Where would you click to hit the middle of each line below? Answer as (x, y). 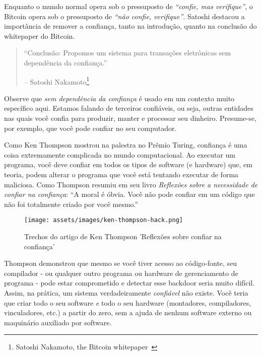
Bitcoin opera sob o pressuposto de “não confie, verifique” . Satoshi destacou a (124, 16)
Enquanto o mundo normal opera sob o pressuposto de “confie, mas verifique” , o (128, 6)
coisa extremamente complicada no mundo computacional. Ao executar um (120, 154)
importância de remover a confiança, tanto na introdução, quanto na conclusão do (130, 26)
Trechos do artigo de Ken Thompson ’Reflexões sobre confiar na (123, 236)
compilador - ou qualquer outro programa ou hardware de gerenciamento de (121, 273)
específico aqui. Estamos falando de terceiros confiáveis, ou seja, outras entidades (129, 108)
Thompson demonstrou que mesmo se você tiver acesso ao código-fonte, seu (121, 263)
